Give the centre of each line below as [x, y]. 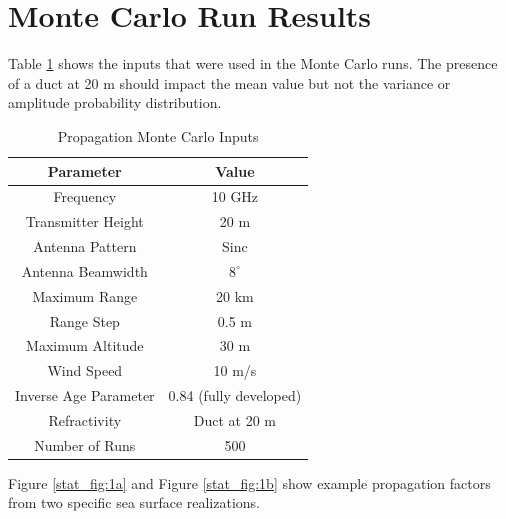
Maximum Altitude [85, 345]
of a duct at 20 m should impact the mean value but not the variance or [229, 82]
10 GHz [235, 196]
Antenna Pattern [85, 246]
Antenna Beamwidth [84, 270]
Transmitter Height [84, 221]
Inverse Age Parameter [85, 395]
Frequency [85, 196]
